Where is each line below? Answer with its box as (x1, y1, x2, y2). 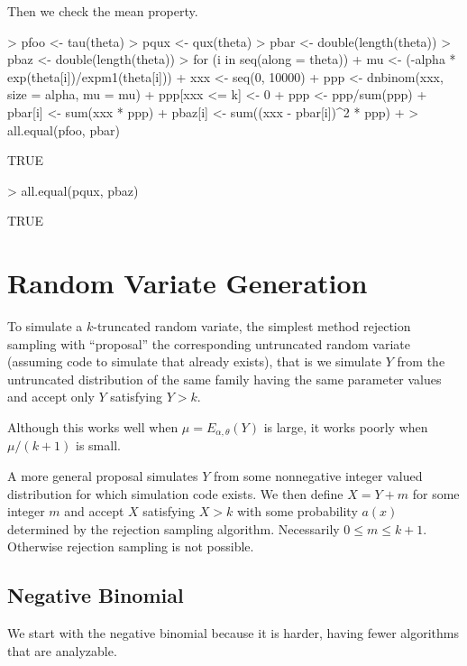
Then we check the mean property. (7, 2, 198, 20)
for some (412, 484, 460, 503)
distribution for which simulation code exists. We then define (7, 484, 343, 503)
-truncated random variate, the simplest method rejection (93, 317, 411, 336)
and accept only (7, 387, 95, 406)
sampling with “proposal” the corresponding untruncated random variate (7, 334, 410, 353)
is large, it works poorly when (263, 418, 428, 437)
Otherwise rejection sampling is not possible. (7, 537, 254, 556)
